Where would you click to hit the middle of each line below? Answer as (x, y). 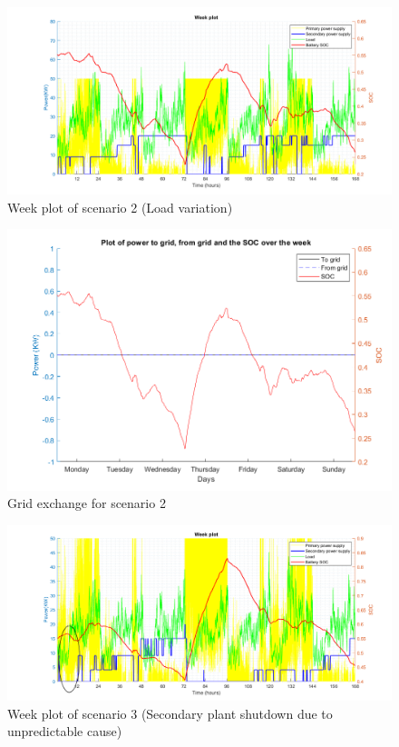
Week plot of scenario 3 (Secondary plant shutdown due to (170, 713)
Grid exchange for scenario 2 (87, 503)
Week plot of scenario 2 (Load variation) (120, 207)
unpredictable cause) (65, 731)
